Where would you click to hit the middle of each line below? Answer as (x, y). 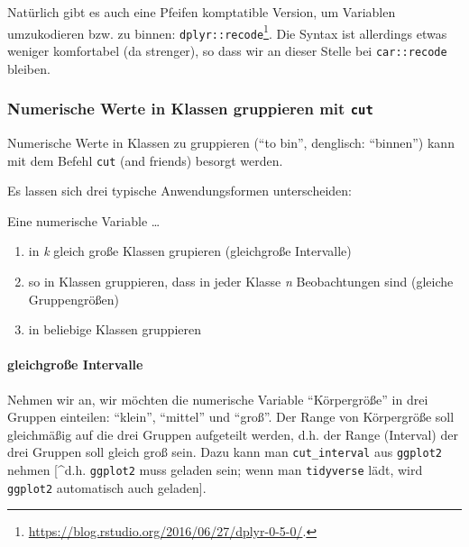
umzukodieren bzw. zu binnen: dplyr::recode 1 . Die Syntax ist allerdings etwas (227, 32)
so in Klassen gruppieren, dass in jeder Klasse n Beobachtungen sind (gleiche (241, 281)
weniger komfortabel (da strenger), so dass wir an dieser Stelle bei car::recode (227, 50)
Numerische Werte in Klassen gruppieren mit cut (190, 109)
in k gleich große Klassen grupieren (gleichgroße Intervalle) (190, 251)
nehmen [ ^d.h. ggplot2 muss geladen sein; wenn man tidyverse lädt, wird (215, 469)
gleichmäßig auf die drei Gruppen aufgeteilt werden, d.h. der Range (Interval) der (233, 434)
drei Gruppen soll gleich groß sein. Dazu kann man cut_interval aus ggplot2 (225, 452)
